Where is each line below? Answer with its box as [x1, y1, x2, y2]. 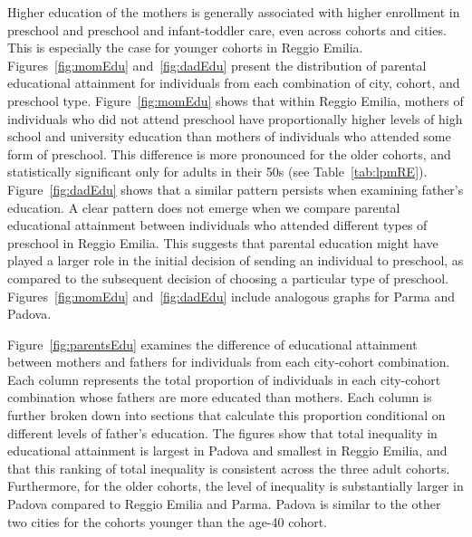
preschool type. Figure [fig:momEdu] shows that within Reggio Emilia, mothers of [7, 91, 464, 110]
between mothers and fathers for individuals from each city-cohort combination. [7, 352, 450, 371]
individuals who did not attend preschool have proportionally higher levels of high [7, 109, 463, 128]
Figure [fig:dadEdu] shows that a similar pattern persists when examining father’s [7, 179, 464, 198]
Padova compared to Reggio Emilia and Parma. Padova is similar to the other [7, 494, 441, 513]
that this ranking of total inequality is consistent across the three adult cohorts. [7, 458, 450, 477]
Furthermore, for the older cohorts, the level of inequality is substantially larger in [7, 476, 464, 495]
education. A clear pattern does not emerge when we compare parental [7, 197, 400, 216]
